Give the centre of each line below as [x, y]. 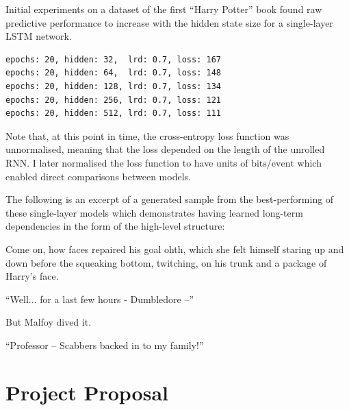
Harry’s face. [32, 276]
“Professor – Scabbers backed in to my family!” [105, 345]
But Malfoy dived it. [49, 322]
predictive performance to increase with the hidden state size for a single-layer [169, 22]
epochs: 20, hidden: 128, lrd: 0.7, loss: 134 [113, 86]
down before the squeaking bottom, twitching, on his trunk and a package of [166, 262]
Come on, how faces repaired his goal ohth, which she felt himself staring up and [175, 249]
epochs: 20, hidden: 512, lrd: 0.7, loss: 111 [113, 113]
